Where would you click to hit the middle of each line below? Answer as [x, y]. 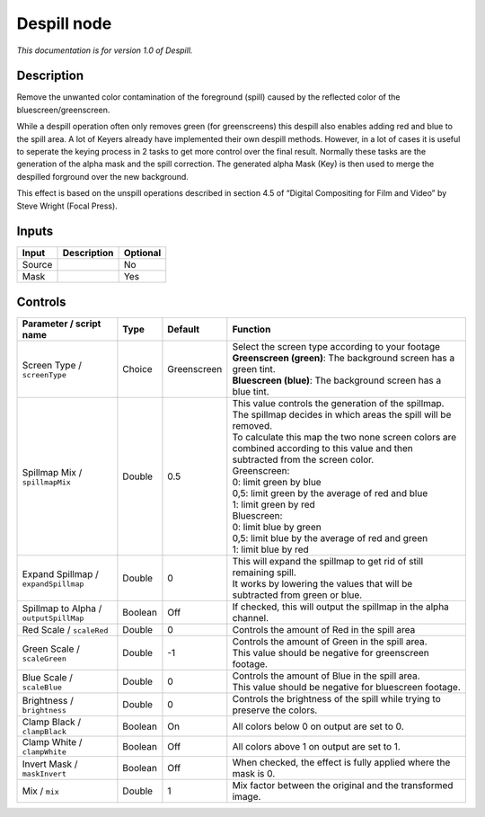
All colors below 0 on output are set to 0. [318, 726]
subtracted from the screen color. [303, 460]
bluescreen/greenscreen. [63, 110]
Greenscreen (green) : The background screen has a [344, 358]
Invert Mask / [50, 764]
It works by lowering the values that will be [322, 584]
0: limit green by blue [277, 482]
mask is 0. [254, 773]
